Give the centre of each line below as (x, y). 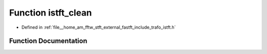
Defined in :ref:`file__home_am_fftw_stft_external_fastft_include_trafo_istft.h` (99, 27)
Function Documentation (48, 41)
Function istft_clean (50, 13)
